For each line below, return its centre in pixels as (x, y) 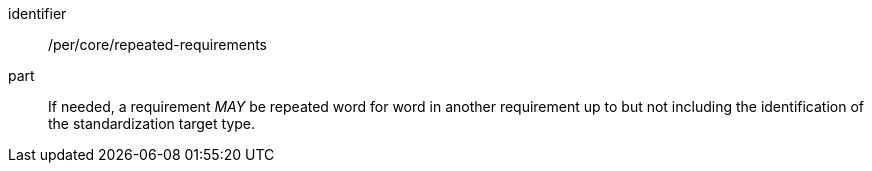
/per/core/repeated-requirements (157, 44)
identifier (37, 13)
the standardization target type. (152, 123)
